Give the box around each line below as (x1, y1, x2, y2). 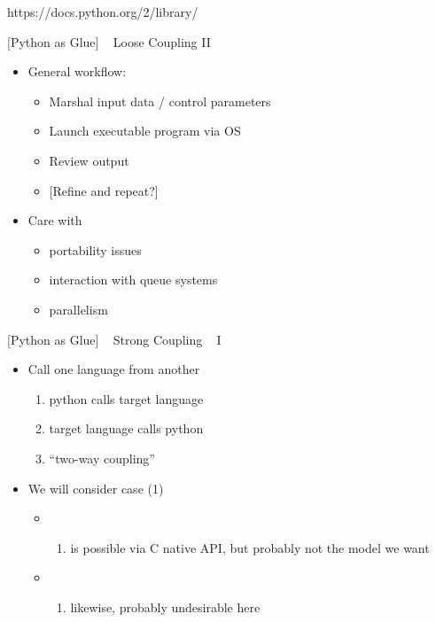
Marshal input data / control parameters (49, 91, 271, 110)
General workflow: (27, 62, 127, 81)
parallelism (49, 299, 108, 318)
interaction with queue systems (49, 270, 218, 289)
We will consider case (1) (27, 478, 164, 497)
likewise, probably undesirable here (70, 597, 261, 616)
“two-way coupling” (49, 448, 155, 467)
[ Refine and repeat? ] (49, 181, 159, 199)
